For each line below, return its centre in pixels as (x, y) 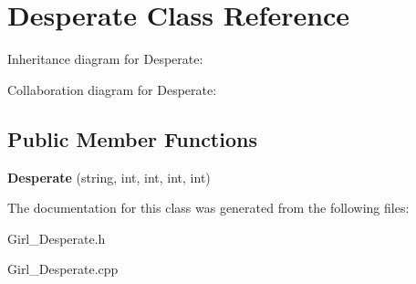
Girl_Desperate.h (57, 238)
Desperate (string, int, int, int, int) (109, 177)
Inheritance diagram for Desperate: (105, 59)
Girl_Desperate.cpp (63, 269)
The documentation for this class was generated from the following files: (208, 208)
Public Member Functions (132, 138)
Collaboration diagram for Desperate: (112, 89)
